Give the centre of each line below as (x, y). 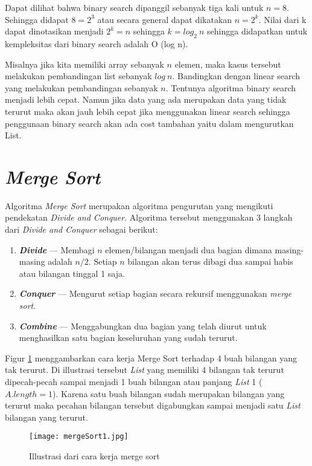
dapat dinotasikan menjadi (54, 31)
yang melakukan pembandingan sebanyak (81, 87)
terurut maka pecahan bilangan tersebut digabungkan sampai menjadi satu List (153, 405)
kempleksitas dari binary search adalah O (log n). (97, 43)
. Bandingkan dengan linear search (236, 76)
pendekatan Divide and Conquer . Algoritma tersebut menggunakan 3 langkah (149, 217)
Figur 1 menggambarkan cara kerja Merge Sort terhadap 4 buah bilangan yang (151, 358)
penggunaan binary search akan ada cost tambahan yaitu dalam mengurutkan (149, 123)
